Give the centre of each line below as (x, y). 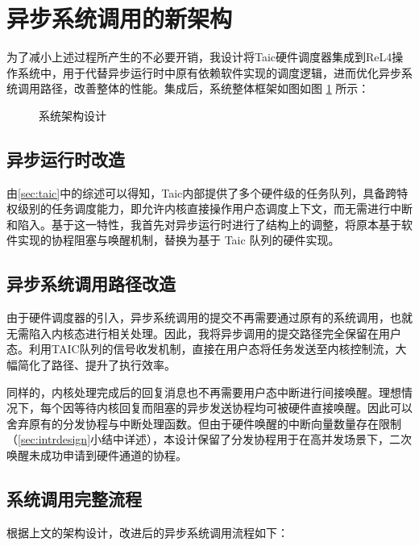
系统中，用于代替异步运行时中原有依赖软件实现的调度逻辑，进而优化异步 (209, 72)
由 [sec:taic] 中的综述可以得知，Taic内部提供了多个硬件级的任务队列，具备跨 (202, 192)
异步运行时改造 (66, 158)
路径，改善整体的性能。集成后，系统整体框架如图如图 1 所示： (205, 88)
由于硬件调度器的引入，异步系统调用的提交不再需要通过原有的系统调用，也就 (209, 317)
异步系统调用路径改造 (91, 283)
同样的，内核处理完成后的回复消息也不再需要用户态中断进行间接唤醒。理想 (204, 392)
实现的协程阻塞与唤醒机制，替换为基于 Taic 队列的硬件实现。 (178, 240)
